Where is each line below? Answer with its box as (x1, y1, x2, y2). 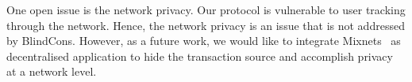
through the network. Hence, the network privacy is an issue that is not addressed (6, 17, 405, 33)
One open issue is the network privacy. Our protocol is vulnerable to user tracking (6, 2, 406, 17)
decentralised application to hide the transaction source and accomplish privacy (6, 47, 393, 64)
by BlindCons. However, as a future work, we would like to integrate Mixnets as (6, 32, 401, 49)
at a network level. (6, 63, 97, 80)
